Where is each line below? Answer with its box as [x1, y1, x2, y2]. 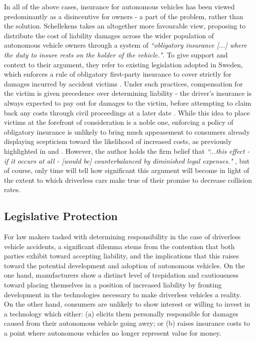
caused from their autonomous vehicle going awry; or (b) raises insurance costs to [4, 318, 250, 328]
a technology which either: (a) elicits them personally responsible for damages [4, 308, 239, 318]
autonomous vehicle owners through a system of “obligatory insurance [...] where [4, 40, 247, 50]
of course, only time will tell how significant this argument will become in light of [4, 165, 250, 175]
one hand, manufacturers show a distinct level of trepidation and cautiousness [4, 270, 239, 280]
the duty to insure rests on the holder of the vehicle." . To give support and [4, 49, 228, 59]
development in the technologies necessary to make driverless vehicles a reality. [4, 289, 241, 299]
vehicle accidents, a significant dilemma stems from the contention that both [4, 241, 235, 251]
